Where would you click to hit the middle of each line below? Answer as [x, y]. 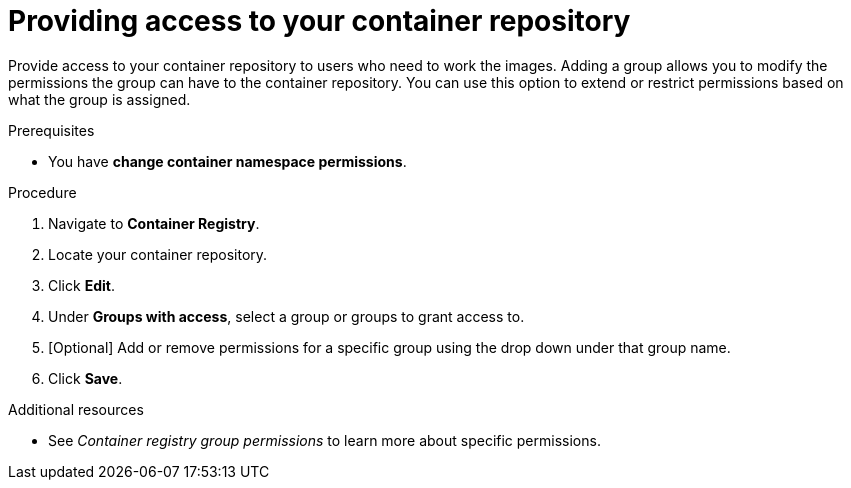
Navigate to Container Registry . [154, 223]
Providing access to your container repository [319, 21]
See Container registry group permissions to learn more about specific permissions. [324, 440]
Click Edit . [81, 285]
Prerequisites [51, 130]
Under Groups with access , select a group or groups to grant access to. [286, 316]
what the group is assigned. [99, 99]
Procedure [42, 192]
